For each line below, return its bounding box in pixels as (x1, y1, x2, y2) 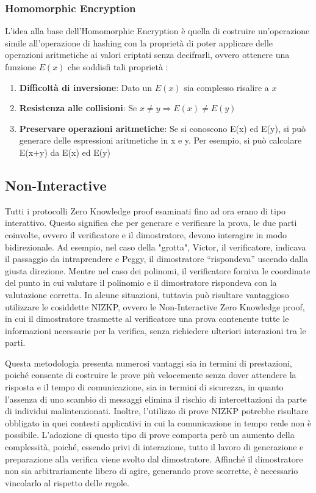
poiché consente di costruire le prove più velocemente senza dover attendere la (5, 368, 296, 381)
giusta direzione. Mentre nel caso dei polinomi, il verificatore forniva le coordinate (5, 264, 311, 277)
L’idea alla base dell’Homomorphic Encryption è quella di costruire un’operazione (5, 24, 310, 37)
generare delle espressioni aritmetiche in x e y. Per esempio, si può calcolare (19, 134, 302, 147)
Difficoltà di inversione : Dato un (19, 81, 153, 93)
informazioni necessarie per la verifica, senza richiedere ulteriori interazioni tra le (5, 324, 306, 337)
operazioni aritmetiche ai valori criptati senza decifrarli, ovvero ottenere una (5, 48, 290, 61)
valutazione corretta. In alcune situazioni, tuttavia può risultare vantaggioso (5, 288, 289, 301)
